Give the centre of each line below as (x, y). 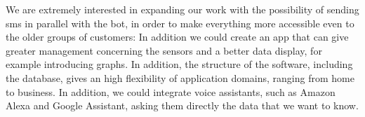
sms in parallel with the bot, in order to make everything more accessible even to (180, 23)
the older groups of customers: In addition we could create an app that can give (177, 37)
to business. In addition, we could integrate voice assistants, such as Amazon (171, 91)
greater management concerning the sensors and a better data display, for (164, 50)
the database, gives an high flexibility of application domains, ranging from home (180, 77)
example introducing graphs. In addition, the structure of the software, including (179, 64)
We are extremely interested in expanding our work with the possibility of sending (182, 9)
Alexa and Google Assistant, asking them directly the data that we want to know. (182, 105)
